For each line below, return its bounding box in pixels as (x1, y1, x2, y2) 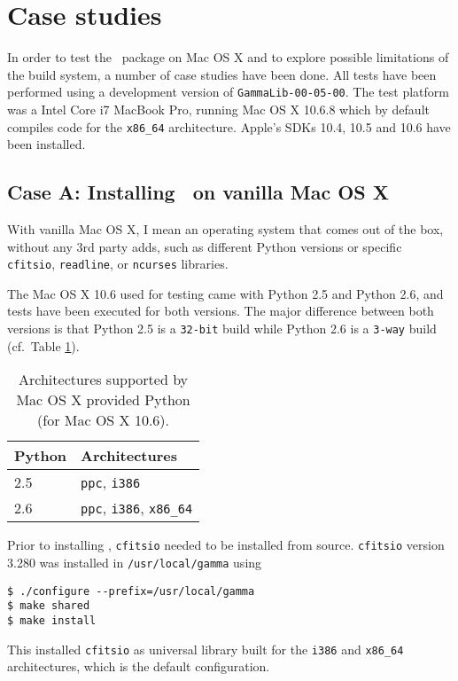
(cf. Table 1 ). (7, 336, 80, 355)
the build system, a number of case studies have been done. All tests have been (7, 65, 437, 83)
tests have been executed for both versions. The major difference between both (7, 301, 434, 320)
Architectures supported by (19, 369, 189, 390)
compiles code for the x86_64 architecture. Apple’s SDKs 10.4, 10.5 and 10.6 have (7, 117, 451, 136)
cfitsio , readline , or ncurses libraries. (7, 254, 229, 273)
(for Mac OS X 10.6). (37, 410, 170, 431)
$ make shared (7, 599, 90, 613)
